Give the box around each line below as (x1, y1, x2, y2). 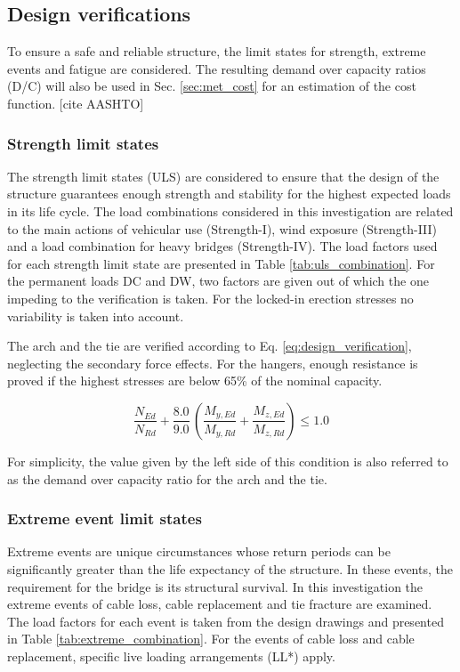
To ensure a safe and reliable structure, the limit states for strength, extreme (7, 42, 426, 61)
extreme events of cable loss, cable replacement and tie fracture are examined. (7, 595, 432, 613)
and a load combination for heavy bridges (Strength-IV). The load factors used (7, 237, 438, 255)
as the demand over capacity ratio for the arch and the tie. (7, 469, 327, 488)
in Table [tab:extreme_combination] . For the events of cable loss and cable (7, 629, 415, 648)
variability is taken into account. (7, 306, 184, 325)
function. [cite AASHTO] (7, 93, 144, 112)
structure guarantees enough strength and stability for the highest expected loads (7, 184, 451, 203)
